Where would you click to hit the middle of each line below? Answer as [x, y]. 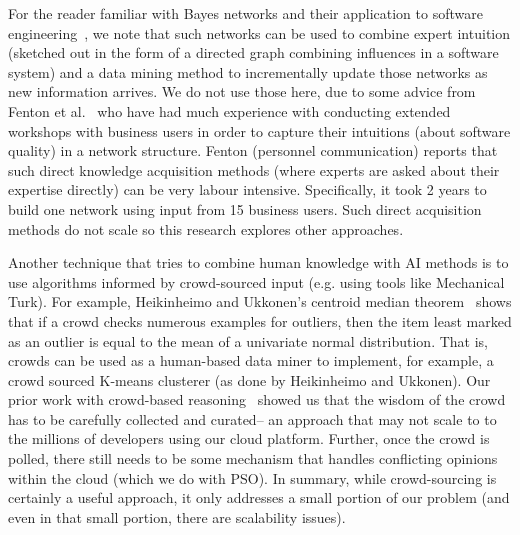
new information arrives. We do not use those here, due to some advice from [242, 91]
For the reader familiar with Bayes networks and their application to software [245, 13]
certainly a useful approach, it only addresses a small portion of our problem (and [259, 497]
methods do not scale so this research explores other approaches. [206, 228]
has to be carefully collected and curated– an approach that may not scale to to [252, 418]
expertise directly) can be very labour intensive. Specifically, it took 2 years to [247, 189]
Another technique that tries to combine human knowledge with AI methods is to [258, 262]
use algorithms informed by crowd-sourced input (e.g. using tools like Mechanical [256, 281]
